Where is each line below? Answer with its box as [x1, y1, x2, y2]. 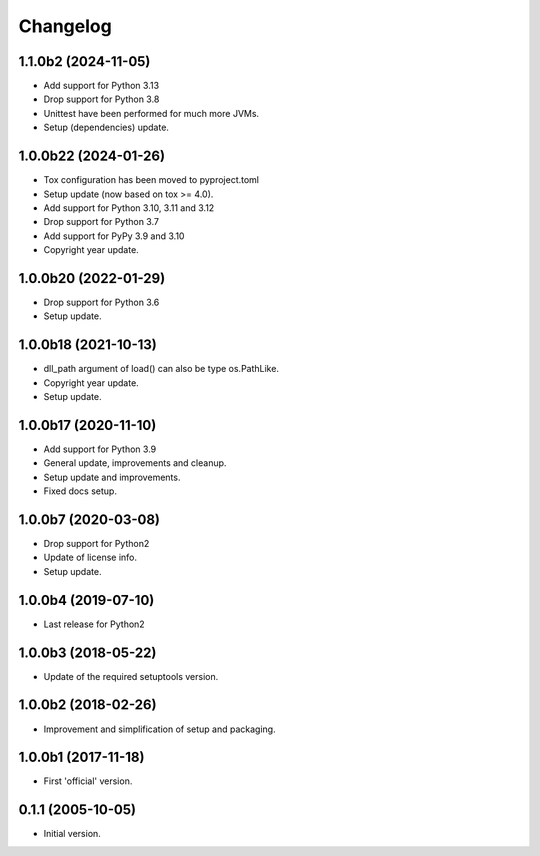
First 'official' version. [43, 775, 133, 787]
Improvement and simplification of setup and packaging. [43, 723, 276, 735]
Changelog [18, 15, 112, 37]
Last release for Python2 [43, 618, 145, 630]
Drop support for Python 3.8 [43, 93, 160, 105]
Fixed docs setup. [43, 485, 117, 497]
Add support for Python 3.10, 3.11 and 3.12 [43, 201, 215, 214]
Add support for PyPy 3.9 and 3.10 [43, 230, 185, 242]
